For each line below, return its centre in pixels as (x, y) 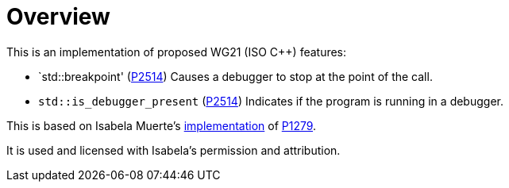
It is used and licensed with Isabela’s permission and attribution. (174, 150)
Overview (58, 17)
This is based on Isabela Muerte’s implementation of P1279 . (162, 125)
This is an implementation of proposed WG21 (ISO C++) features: (177, 52)
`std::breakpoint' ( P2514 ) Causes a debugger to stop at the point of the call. (235, 76)
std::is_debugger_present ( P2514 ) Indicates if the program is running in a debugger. (271, 101)
